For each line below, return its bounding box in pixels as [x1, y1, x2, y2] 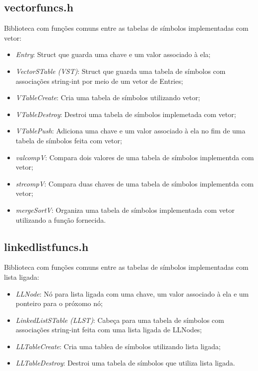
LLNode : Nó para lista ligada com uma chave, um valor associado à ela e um [15, 288, 249, 299]
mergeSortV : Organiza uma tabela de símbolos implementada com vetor [15, 204, 235, 215]
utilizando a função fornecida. [15, 214, 106, 225]
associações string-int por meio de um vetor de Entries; [15, 75, 183, 86]
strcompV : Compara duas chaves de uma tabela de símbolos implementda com [15, 178, 254, 188]
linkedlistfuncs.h [4, 239, 89, 254]
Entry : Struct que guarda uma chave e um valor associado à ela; [15, 49, 211, 60]
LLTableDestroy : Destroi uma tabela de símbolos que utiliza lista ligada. [15, 358, 235, 368]
